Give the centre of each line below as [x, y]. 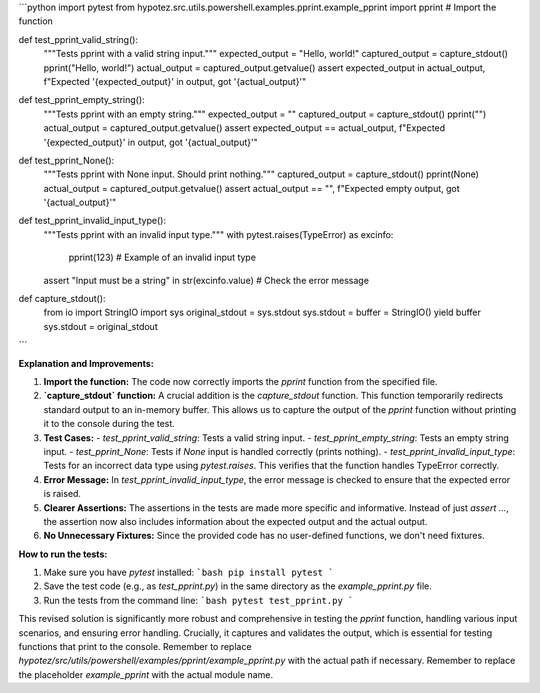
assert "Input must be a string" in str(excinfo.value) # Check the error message [206, 280]
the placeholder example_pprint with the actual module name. [146, 674]
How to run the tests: [63, 554]
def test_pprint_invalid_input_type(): [92, 221]
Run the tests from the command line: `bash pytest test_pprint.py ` [198, 600]
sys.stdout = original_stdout [101, 326]
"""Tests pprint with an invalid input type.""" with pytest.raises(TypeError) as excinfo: [218, 234]
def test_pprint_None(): [66, 160]
